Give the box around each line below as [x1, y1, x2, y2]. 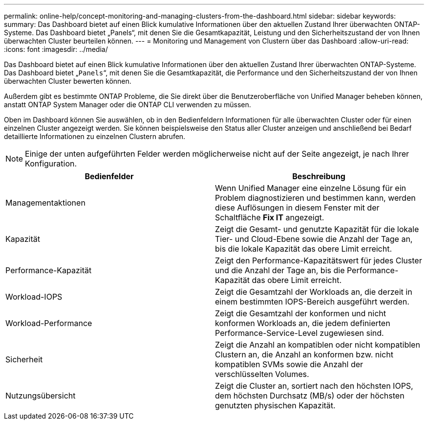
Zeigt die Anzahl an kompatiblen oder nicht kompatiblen [215, 340, 420, 350]
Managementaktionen [5, 198, 86, 208]
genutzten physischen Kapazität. [215, 400, 336, 410]
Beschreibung [292, 171, 345, 181]
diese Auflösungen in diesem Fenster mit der [215, 203, 380, 212]
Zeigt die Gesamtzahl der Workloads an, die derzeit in [215, 287, 412, 297]
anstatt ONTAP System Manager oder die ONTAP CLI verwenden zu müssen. [4, 100, 251, 109]
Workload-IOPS [5, 292, 63, 302]
